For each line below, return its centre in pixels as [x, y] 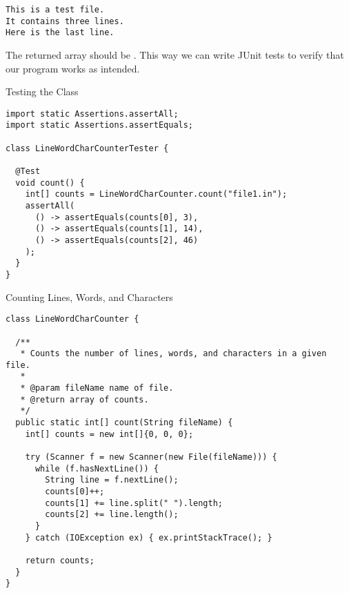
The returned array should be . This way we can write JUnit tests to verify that [175, 54]
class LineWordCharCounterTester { [87, 148]
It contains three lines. [65, 21]
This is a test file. [55, 10]
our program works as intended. [73, 68]
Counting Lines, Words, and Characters [89, 296]
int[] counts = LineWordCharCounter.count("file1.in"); [156, 194]
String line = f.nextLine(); [112, 480]
